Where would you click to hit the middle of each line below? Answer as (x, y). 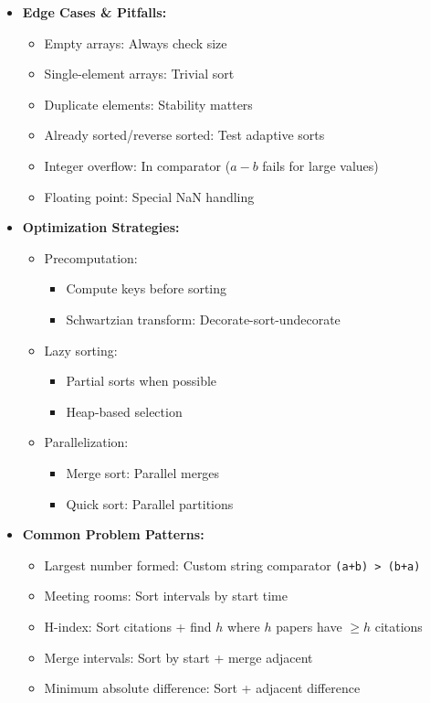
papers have (309, 626)
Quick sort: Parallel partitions (150, 503)
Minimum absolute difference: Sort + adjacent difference (202, 688)
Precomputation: (91, 257)
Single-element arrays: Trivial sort (139, 74)
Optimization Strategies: (101, 227)
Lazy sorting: (81, 350)
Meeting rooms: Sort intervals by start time (166, 596)
